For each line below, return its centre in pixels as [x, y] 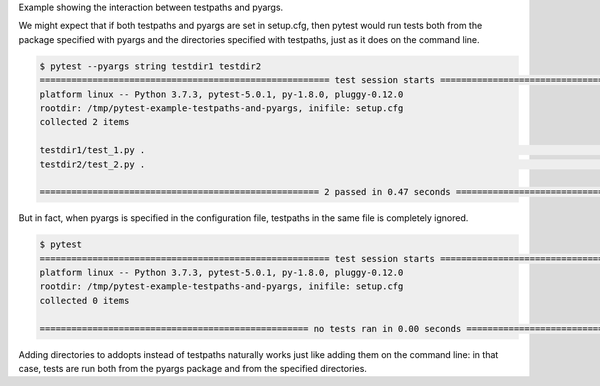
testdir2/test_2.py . [92, 164]
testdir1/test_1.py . [92, 150]
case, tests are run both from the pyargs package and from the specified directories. [192, 368]
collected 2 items [84, 122]
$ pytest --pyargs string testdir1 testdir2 [150, 66]
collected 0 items [84, 300]
